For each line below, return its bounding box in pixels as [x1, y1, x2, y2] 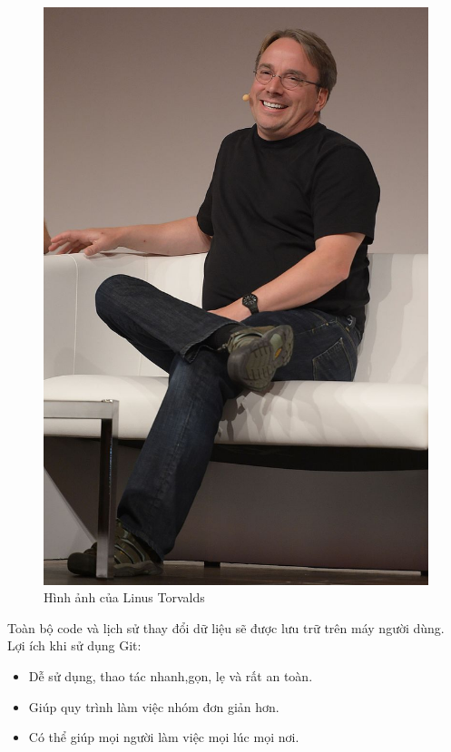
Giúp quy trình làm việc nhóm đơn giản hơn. [28, 697, 279, 716]
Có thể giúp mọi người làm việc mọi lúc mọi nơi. [28, 728, 299, 747]
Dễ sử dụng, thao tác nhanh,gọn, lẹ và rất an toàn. [28, 666, 313, 685]
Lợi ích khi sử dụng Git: [7, 636, 142, 655]
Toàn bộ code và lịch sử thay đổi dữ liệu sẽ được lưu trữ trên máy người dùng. [7, 618, 445, 637]
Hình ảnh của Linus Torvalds [44, 588, 205, 607]
